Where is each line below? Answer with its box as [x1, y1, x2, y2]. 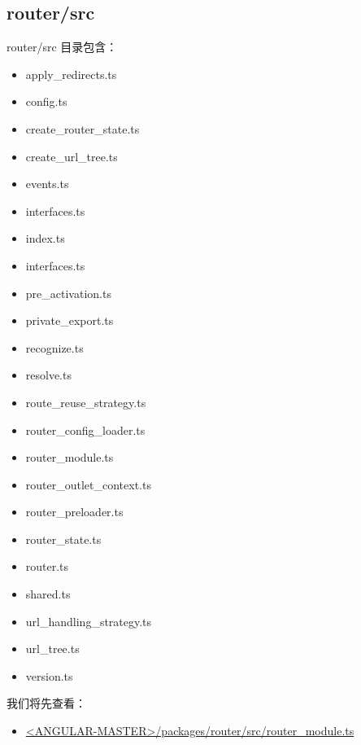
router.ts [25, 558, 69, 575]
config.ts [25, 93, 67, 110]
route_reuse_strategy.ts [25, 393, 146, 410]
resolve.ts [25, 366, 72, 383]
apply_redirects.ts [25, 65, 117, 82]
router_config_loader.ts [25, 421, 146, 438]
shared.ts [25, 585, 71, 603]
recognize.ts [25, 339, 84, 356]
